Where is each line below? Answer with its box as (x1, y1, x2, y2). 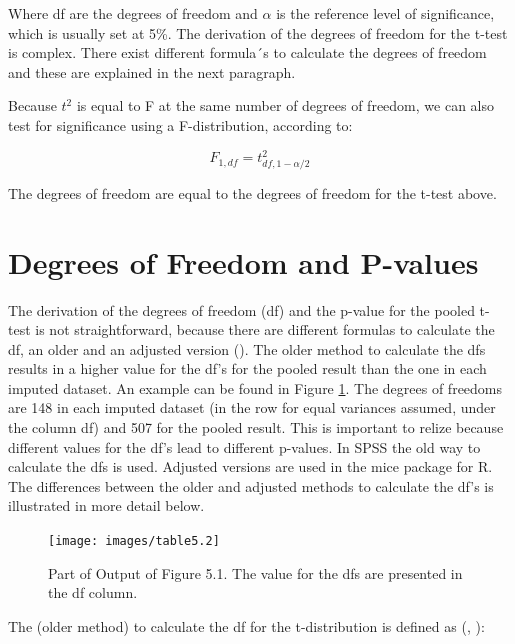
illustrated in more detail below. (8, 495, 205, 516)
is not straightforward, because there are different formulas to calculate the (35, 319, 495, 340)
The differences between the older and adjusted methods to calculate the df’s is (8, 475, 494, 496)
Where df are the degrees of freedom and (8, 3, 258, 23)
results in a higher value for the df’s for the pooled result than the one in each (8, 358, 487, 379)
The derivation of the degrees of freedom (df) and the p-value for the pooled (8, 299, 475, 320)
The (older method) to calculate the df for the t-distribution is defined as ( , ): (8, 615, 485, 636)
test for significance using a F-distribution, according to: (8, 114, 353, 135)
